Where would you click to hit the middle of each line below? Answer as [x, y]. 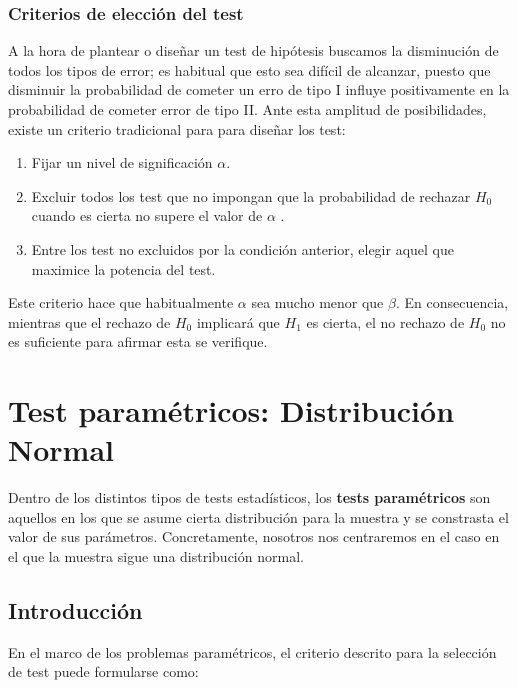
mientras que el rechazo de [89, 321]
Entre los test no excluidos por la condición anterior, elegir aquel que [242, 248]
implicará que [238, 321]
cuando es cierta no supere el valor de [147, 215]
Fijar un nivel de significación [122, 162]
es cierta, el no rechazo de [385, 321]
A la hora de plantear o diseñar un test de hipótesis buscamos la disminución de [253, 50]
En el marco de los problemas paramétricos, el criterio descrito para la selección [252, 651]
